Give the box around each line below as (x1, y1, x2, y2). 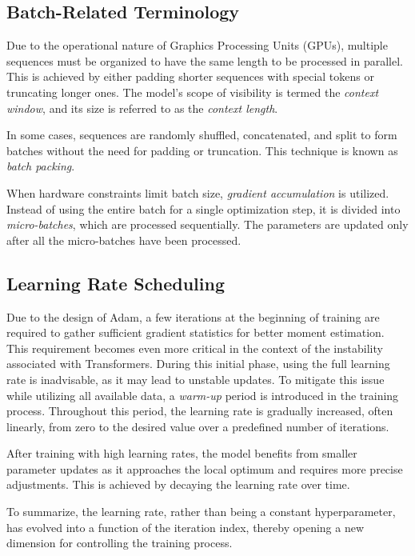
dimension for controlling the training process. (6, 534, 233, 551)
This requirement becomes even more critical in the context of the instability (6, 339, 383, 356)
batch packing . (6, 158, 75, 174)
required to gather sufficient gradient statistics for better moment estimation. (6, 324, 385, 341)
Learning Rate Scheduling (6, 270, 225, 295)
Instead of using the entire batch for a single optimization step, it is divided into (6, 200, 401, 217)
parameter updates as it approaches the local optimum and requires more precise (6, 460, 403, 477)
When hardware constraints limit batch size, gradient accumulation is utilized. (6, 184, 389, 201)
